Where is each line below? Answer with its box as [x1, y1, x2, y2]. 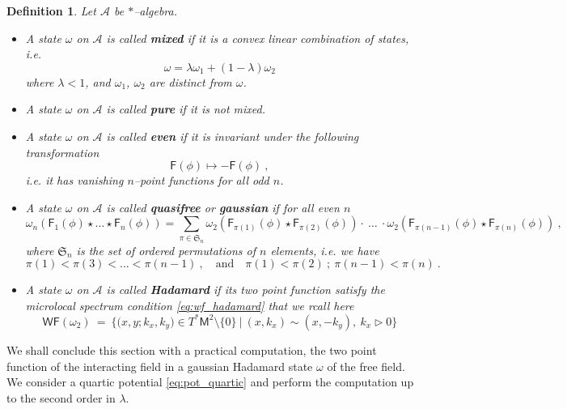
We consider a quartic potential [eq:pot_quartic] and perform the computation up [6, 373, 414, 390]
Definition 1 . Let [6, 2, 96, 19]
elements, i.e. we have [270, 241, 379, 258]
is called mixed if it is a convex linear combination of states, [106, 29, 409, 46]
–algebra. [133, 2, 178, 19]
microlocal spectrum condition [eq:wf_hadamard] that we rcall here [25, 296, 354, 313]
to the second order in [6, 389, 116, 406]
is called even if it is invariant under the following [106, 127, 359, 144]
